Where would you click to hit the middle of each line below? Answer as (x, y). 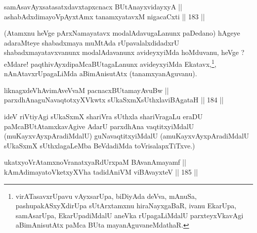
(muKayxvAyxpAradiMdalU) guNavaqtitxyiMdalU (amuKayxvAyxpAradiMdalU (127, 136)
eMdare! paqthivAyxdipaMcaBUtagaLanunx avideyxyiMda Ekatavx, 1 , (110, 63)
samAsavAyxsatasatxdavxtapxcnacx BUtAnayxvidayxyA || (93, 6)
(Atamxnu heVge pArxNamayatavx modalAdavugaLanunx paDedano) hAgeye (122, 33)
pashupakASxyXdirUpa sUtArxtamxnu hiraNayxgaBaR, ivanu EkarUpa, (126, 206)
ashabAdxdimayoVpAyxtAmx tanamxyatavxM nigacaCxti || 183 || (105, 16)
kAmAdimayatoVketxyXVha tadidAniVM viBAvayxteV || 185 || (101, 171)
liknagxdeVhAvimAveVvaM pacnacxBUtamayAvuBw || (86, 90)
